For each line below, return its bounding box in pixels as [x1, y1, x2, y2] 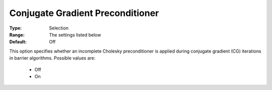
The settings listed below [49, 31, 101, 37]
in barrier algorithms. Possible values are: [9, 55, 96, 61]
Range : [9, 31, 25, 37]
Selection [49, 25, 69, 31]
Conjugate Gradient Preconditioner [9, 7, 159, 18]
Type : [9, 25, 22, 31]
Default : [9, 39, 27, 45]
